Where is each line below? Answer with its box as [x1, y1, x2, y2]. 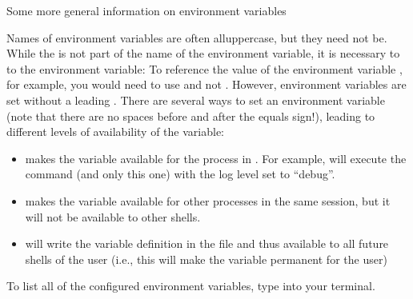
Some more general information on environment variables [6, 2, 287, 18]
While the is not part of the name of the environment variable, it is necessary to [6, 45, 400, 62]
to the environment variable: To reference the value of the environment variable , [6, 60, 403, 77]
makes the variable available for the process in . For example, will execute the [25, 149, 407, 166]
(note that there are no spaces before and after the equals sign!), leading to [6, 107, 375, 124]
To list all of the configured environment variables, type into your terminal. [6, 277, 375, 294]
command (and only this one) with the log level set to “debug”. [25, 165, 335, 182]
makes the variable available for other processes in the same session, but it [25, 192, 391, 209]
